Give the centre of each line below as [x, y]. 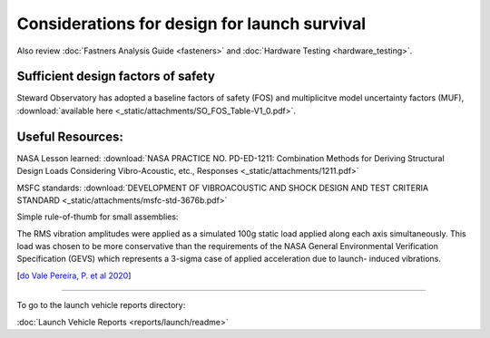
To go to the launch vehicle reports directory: [101, 305]
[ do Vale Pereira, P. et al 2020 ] [74, 275]
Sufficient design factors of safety [116, 77]
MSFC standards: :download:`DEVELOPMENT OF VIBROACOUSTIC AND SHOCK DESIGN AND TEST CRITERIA [223, 188]
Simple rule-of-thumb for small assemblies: [98, 217]
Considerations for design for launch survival [191, 24]
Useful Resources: [70, 136]
